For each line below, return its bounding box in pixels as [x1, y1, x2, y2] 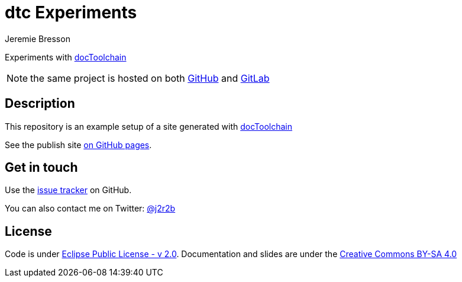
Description [5, 96, 75, 111]
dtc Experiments [5, 2, 137, 23]
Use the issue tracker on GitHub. [5, 185, 132, 196]
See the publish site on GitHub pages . [5, 139, 152, 150]
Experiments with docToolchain [5, 52, 127, 62]
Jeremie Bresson [5, 33, 70, 44]
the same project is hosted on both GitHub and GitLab [30, 72, 270, 84]
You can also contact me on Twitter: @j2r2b [5, 203, 176, 214]
